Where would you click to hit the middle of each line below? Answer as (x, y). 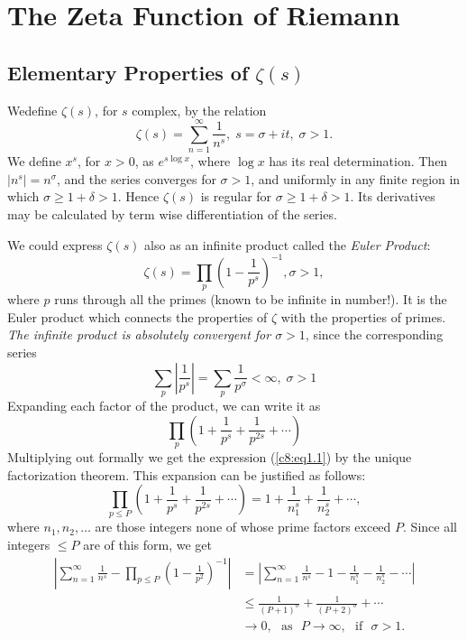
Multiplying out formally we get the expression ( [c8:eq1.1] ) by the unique (210, 456)
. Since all (430, 527)
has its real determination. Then (358, 161)
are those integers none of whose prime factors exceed (243, 527)
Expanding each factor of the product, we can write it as (164, 405)
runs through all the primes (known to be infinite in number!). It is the (251, 299)
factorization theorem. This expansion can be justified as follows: (187, 474)
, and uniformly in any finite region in (356, 178)
